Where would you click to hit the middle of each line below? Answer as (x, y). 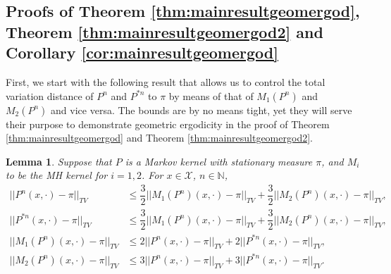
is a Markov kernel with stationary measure (219, 161)
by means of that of (211, 95)
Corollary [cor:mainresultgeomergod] (142, 52)
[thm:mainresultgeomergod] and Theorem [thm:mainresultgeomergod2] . (159, 138)
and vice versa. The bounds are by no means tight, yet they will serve (201, 110)
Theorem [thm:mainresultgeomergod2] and (165, 31)
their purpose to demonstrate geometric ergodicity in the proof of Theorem (168, 124)
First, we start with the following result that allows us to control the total (166, 81)
